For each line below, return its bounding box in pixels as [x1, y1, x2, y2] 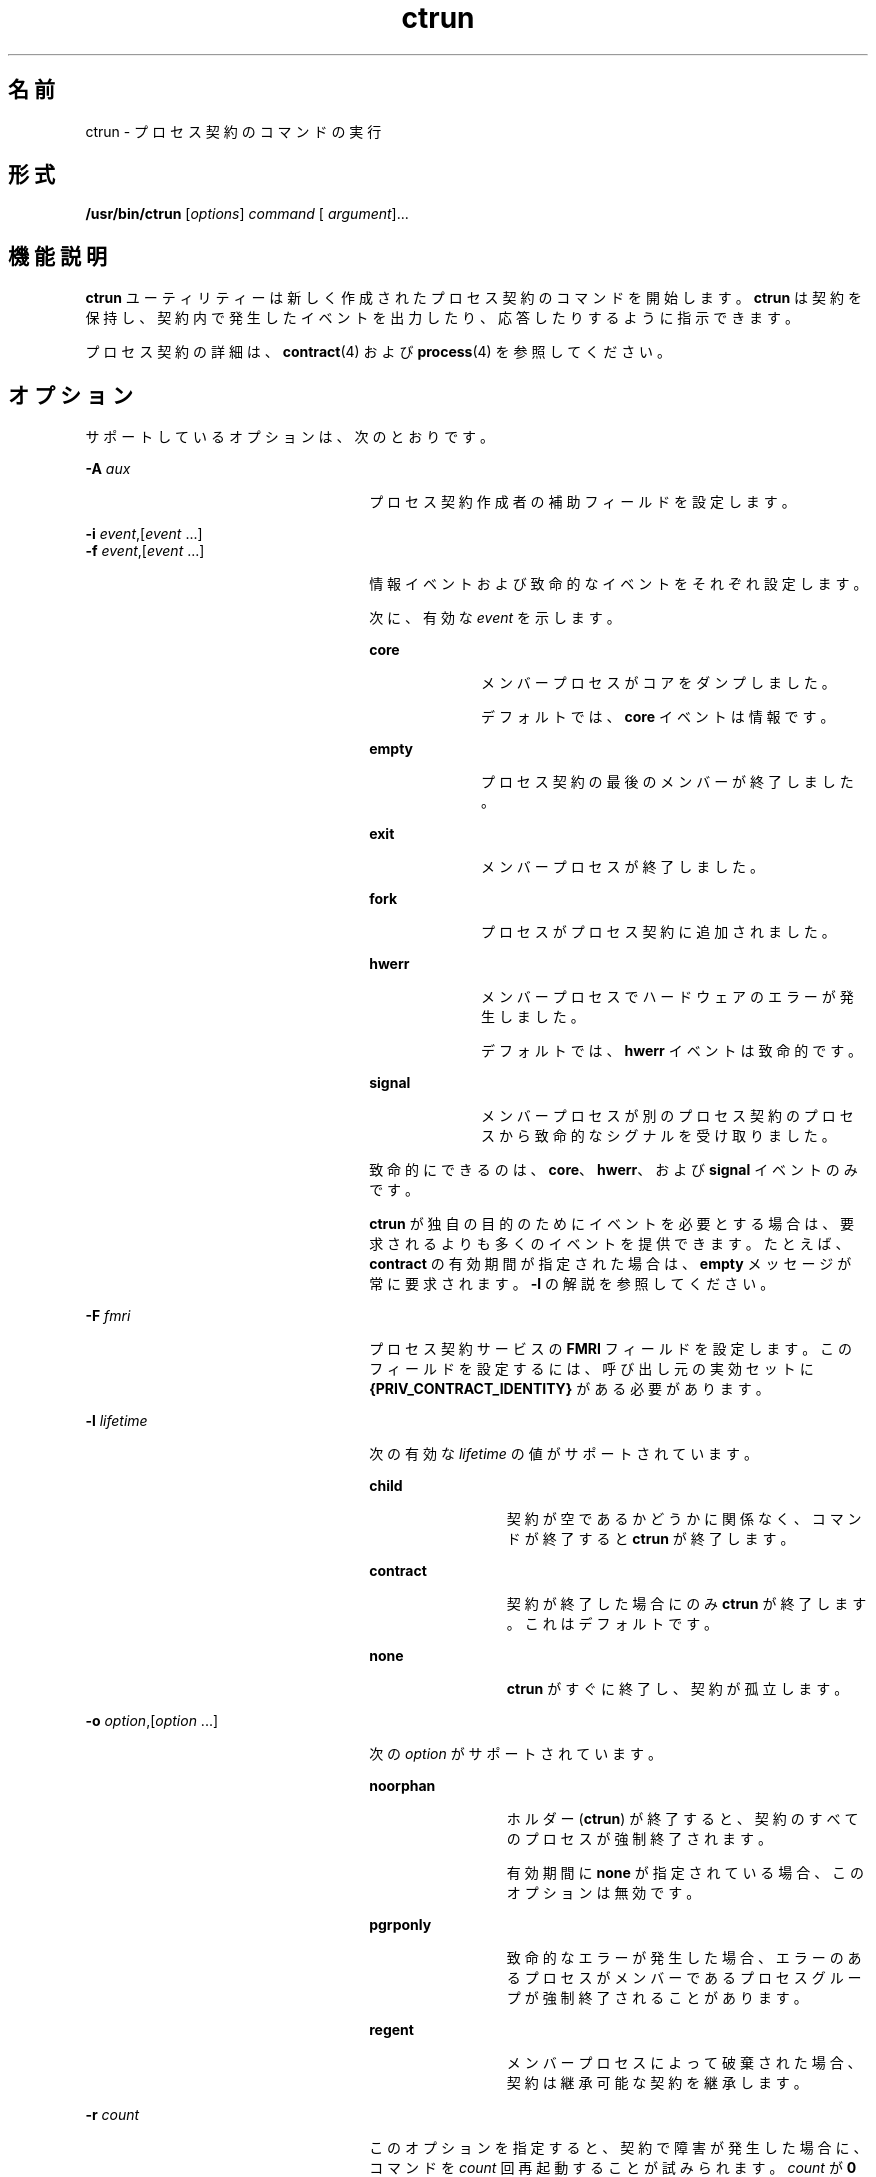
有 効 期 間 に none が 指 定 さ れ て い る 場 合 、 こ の [506, 1864, 865, 1882]
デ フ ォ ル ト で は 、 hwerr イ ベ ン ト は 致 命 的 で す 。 [481, 1042, 863, 1060]
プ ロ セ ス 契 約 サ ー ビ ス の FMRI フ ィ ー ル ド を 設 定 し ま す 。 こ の [369, 1340, 853, 1358]
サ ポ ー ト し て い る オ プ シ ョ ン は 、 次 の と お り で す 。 [85, 428, 495, 446]
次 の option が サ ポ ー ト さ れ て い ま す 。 [369, 1745, 662, 1763]
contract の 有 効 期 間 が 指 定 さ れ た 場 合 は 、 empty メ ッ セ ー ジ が [369, 1255, 852, 1273]
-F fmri [85, 1307, 131, 1325]
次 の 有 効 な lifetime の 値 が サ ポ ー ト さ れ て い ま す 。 [369, 1445, 758, 1463]
